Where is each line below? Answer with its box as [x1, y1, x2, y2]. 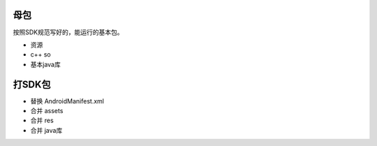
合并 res [30, 116, 54, 125]
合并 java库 [30, 126, 63, 134]
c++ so [30, 50, 52, 59]
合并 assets [30, 106, 64, 115]
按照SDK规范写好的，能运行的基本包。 [13, 28, 124, 36]
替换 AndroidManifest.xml [30, 96, 105, 105]
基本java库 [30, 60, 61, 68]
